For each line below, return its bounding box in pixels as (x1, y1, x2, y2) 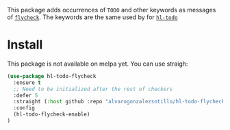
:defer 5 (13, 92, 38, 99)
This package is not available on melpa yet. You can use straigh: (7, 60, 188, 68)
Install (7, 37, 43, 53)
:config (13, 105, 36, 112)
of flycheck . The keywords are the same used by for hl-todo (7, 13, 178, 21)
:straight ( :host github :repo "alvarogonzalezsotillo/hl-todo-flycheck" (13, 99, 228, 105)
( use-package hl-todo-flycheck (7, 73, 97, 79)
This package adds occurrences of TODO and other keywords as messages (7, 6, 216, 14)
